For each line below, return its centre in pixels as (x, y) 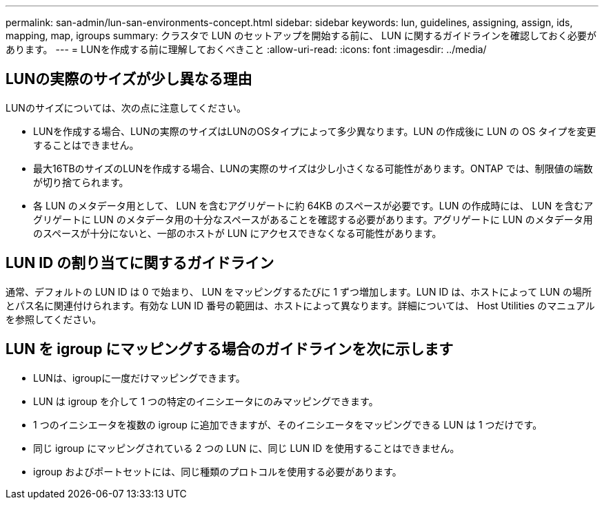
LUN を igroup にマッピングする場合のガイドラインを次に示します (230, 349)
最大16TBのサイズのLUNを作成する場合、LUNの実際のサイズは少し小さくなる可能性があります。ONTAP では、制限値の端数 (313, 168)
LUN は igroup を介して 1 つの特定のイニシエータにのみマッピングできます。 (206, 401)
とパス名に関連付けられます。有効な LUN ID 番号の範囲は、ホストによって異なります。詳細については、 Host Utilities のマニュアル (300, 305)
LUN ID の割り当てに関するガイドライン (140, 263)
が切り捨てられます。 (81, 182)
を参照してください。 (54, 319)
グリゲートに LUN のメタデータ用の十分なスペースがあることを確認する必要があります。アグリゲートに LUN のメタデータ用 (313, 219)
